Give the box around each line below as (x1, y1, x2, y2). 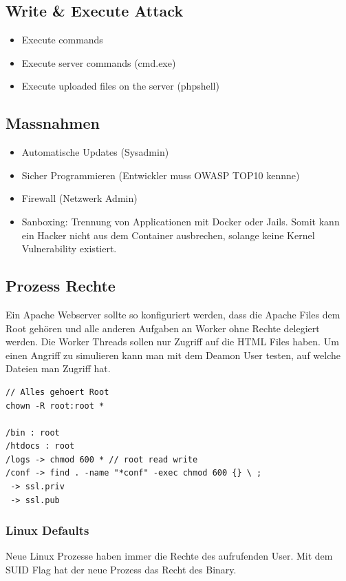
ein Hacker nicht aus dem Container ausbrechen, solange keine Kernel (21, 227, 315, 242)
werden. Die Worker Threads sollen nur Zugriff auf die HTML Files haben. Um (6, 334, 339, 349)
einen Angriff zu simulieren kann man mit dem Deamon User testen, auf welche (6, 347, 340, 362)
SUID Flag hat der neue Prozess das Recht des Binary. (6, 562, 237, 577)
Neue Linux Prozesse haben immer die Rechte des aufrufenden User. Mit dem (6, 549, 333, 563)
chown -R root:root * (6, 400, 105, 411)
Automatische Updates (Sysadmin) (21, 145, 169, 159)
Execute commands (21, 32, 103, 47)
